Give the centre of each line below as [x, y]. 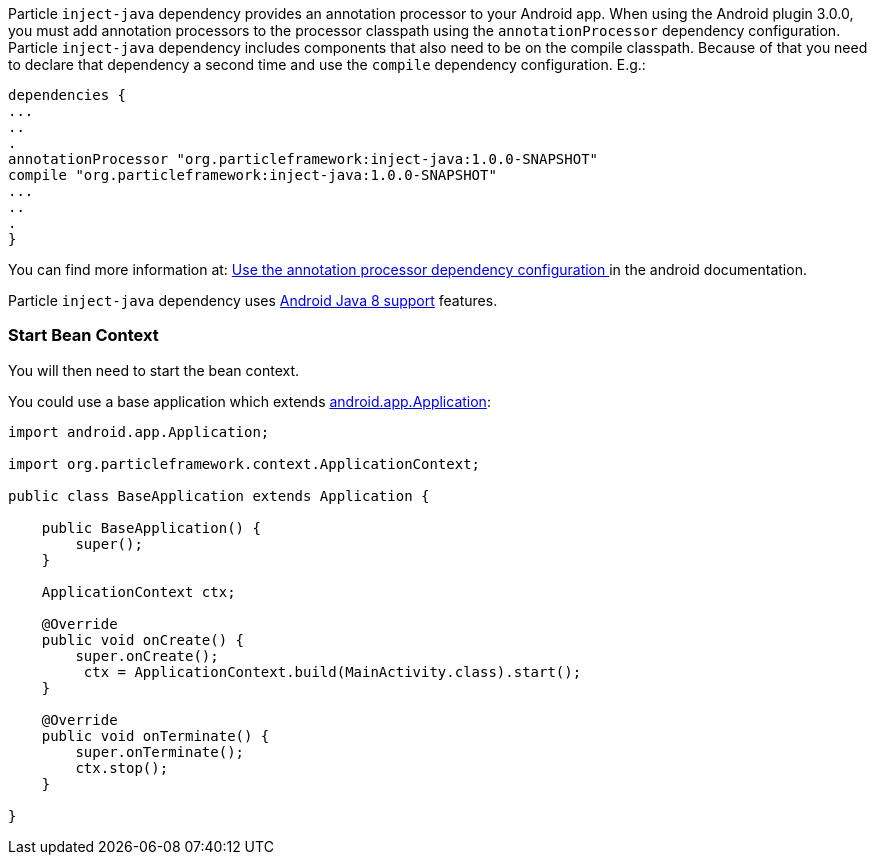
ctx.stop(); [122, 767]
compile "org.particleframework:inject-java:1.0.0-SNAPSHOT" [252, 175]
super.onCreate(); [147, 655]
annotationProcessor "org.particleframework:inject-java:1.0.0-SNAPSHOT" [303, 159]
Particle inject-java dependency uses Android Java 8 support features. [253, 300]
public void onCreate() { [143, 639]
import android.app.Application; [139, 431]
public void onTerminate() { [155, 735]
